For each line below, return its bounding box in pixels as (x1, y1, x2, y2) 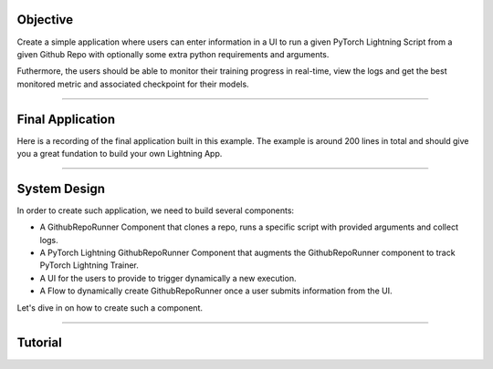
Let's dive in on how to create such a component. (16, 302, 203, 313)
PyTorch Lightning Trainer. (39, 260, 139, 271)
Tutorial (16, 335, 63, 351)
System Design (16, 180, 105, 196)
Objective (16, 12, 74, 27)
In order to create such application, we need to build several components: (16, 205, 295, 216)
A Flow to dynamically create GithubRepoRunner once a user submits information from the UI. (39, 285, 393, 296)
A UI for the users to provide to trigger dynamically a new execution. (39, 272, 297, 283)
